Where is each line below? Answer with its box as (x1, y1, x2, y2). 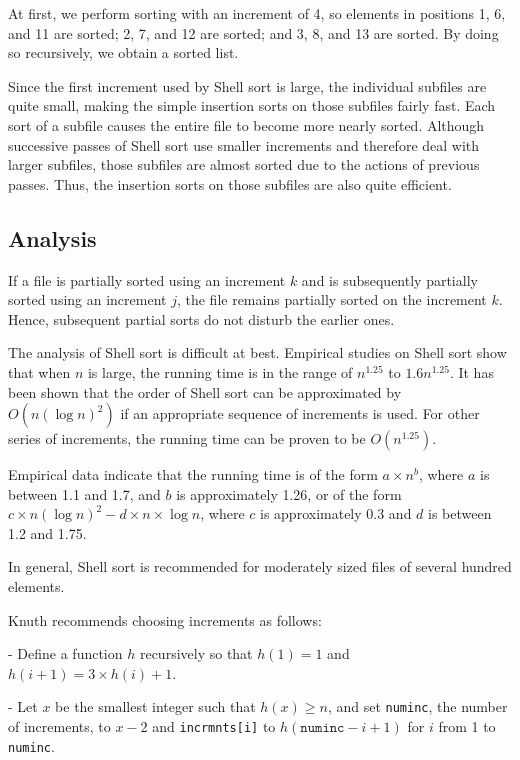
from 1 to (438, 716, 496, 737)
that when (8, 361, 71, 382)
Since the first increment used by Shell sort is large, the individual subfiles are (8, 75, 487, 96)
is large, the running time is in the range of (87, 361, 353, 382)
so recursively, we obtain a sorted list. (8, 42, 239, 63)
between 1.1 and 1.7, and (8, 483, 161, 504)
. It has (449, 361, 494, 382)
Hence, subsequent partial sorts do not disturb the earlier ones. (8, 308, 395, 329)
